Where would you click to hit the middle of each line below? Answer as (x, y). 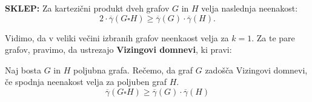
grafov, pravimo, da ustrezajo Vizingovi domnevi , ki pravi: (118, 49)
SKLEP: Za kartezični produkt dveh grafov (87, 8)
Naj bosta (23, 70)
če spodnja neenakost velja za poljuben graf (86, 82)
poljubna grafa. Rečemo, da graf (133, 70)
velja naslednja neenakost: (250, 8)
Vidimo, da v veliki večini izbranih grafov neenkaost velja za (117, 37)
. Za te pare (273, 37)
